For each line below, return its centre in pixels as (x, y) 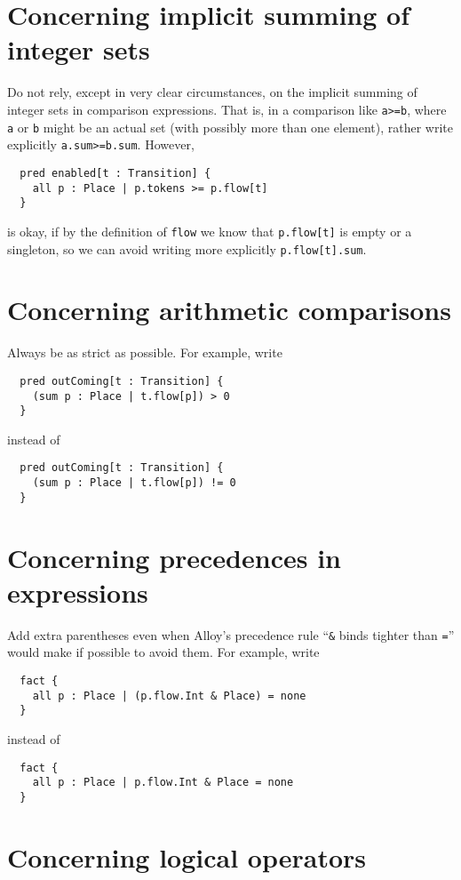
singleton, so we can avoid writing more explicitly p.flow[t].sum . (187, 248)
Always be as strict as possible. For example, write (145, 352)
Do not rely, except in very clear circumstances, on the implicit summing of (212, 92)
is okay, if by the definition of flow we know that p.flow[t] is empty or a (210, 231)
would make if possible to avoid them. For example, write (163, 652)
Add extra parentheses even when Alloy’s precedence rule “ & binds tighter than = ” (231, 634)
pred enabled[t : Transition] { (115, 173)
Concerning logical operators (187, 856)
